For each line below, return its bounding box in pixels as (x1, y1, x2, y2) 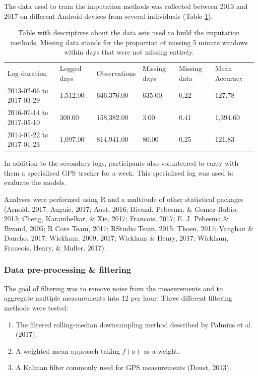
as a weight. (143, 345, 180, 356)
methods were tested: (4, 302, 68, 313)
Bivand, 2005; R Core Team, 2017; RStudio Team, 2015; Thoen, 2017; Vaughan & (4, 223, 254, 233)
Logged (60, 63, 82, 73)
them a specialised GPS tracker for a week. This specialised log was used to (4, 167, 234, 178)
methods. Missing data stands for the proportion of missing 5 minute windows (10, 37, 248, 47)
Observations (96, 68, 136, 78)
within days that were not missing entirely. (64, 47, 194, 57)
